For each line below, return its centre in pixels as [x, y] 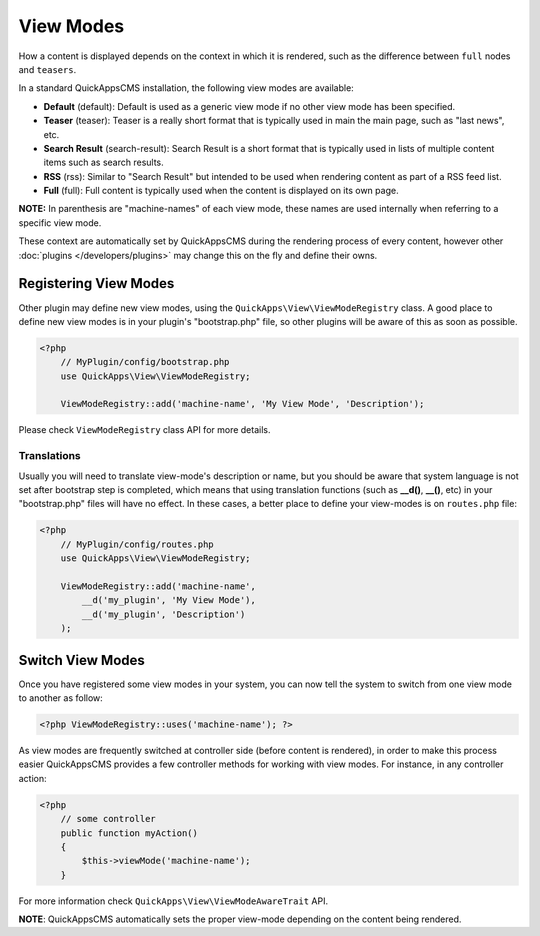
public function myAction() [129, 833]
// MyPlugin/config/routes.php [137, 544]
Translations [50, 456]
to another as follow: [61, 697]
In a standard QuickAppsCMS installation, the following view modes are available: [186, 88]
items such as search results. [103, 162]
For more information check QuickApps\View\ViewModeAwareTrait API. [173, 901]
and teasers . [47, 69]
